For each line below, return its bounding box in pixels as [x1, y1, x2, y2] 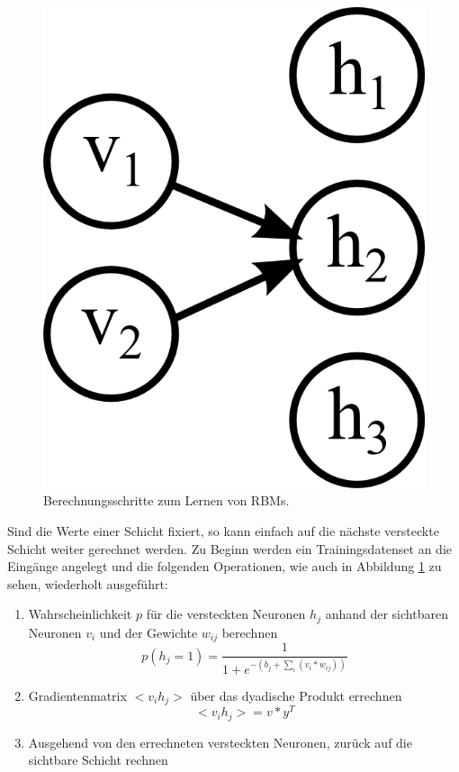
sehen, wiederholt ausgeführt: [7, 574, 168, 593]
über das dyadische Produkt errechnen [190, 686, 402, 704]
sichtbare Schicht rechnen [28, 750, 168, 769]
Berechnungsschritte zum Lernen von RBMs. [43, 491, 290, 510]
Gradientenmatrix [28, 686, 127, 704]
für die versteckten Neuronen [146, 604, 306, 623]
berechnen [221, 622, 278, 641]
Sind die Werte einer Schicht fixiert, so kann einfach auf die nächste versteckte [7, 521, 439, 540]
